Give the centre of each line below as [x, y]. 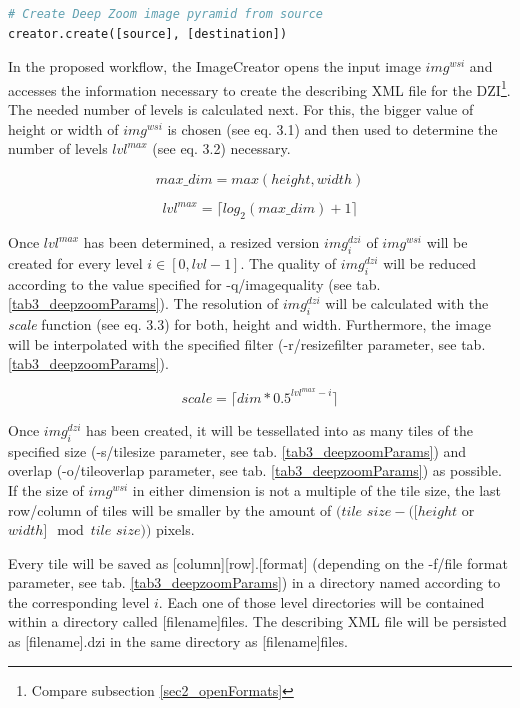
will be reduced [430, 262]
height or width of [63, 128]
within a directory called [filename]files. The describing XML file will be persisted [257, 621]
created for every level [75, 262]
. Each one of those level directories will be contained [321, 601]
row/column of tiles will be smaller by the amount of [170, 509]
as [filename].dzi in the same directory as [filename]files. [178, 641]
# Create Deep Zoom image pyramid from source [165, 14]
